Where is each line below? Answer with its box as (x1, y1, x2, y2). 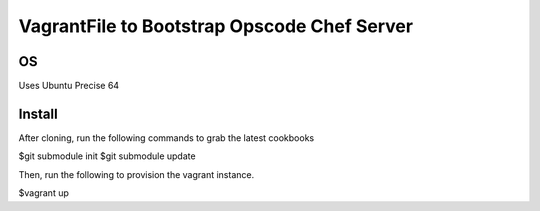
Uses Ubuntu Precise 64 (18, 80, 120, 92)
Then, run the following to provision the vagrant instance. (18, 168, 255, 180)
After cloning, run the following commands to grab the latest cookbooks (18, 131, 315, 144)
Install (18, 105, 59, 122)
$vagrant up (18, 187, 70, 199)
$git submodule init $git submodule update (18, 150, 196, 162)
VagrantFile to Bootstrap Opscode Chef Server (18, 15, 414, 37)
